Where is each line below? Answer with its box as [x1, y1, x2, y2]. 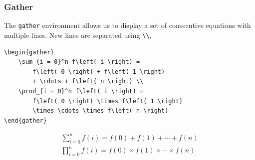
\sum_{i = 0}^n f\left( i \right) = [18, 58, 140, 66]
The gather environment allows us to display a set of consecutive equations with [4, 20, 251, 30]
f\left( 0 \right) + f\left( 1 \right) [32, 68, 165, 75]
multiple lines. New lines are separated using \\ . [4, 29, 152, 40]
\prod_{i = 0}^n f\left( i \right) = [18, 87, 144, 95]
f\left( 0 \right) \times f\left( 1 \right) [32, 97, 183, 105]
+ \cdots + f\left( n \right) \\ [32, 78, 144, 85]
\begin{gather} [4, 48, 54, 56]
